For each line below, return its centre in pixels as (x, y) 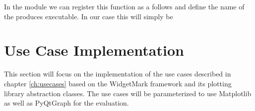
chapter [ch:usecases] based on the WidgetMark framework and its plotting (118, 83)
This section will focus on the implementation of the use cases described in (118, 74)
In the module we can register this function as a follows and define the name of (124, 6)
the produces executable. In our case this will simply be (89, 16)
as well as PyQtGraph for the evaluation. (66, 103)
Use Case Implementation (94, 50)
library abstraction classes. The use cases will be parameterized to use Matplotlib (128, 93)
